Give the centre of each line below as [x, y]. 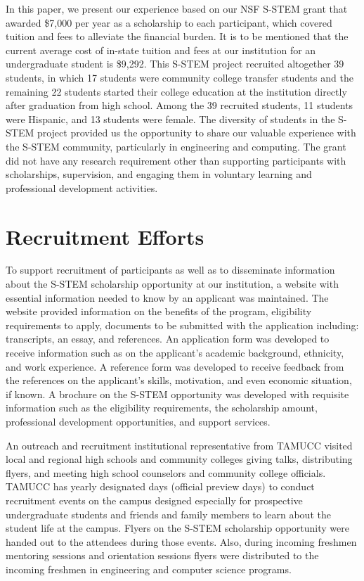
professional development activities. [82, 187]
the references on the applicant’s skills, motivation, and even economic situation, [179, 380]
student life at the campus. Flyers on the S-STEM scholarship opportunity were [178, 528]
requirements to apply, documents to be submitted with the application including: [182, 325]
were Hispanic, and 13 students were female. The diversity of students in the [170, 119]
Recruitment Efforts [105, 236]
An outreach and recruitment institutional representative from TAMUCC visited [179, 445]
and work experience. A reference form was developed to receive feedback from [175, 366]
